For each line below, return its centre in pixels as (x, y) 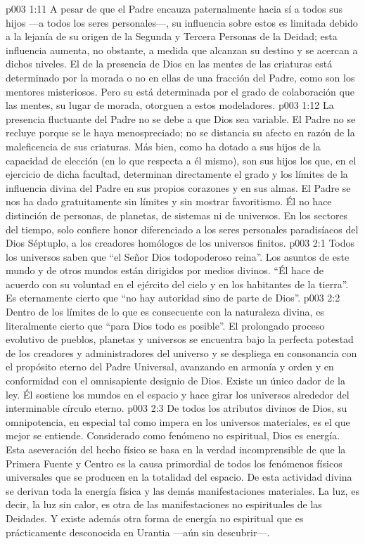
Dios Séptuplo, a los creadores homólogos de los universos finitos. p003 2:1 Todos (180, 243)
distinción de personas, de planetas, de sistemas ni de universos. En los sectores (177, 215)
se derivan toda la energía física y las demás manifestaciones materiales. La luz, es (182, 490)
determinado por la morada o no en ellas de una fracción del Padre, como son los (180, 77)
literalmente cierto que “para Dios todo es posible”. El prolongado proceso (165, 325)
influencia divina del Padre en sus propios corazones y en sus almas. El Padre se (178, 187)
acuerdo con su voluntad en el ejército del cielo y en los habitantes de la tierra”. (177, 284)
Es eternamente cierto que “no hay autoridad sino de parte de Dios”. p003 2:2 (173, 298)
